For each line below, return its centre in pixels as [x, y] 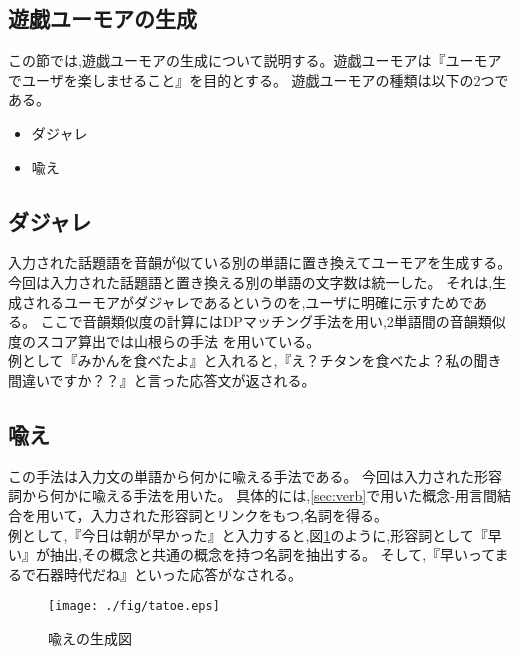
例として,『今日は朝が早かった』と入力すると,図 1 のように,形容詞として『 [248, 534]
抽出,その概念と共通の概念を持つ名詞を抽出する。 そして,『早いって [272, 554]
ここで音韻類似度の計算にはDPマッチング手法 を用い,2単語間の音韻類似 [273, 321]
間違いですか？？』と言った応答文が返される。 [162, 379]
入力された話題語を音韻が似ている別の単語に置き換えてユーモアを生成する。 [260, 262]
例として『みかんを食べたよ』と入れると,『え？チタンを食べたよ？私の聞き [255, 360]
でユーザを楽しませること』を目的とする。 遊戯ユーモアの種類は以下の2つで [258, 79]
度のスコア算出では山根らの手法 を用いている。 [164, 340]
